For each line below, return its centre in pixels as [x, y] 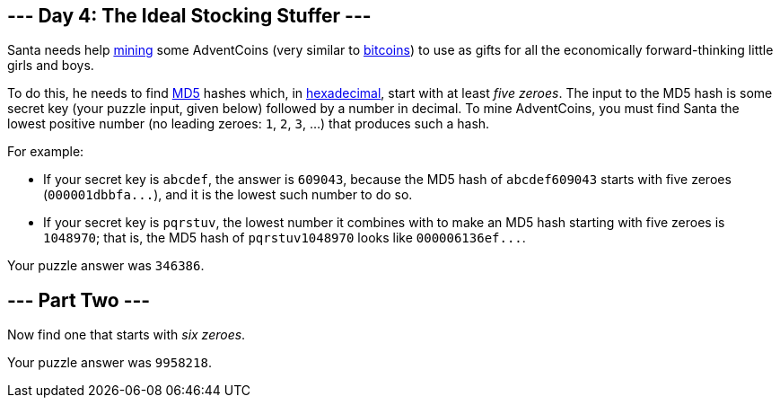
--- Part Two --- [79, 300]
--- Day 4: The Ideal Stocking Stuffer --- [189, 16]
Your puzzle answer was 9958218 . [110, 363]
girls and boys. [51, 66]
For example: [46, 152]
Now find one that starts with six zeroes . [127, 335]
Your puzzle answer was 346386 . [106, 266]
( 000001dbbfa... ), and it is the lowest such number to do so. [228, 195]
